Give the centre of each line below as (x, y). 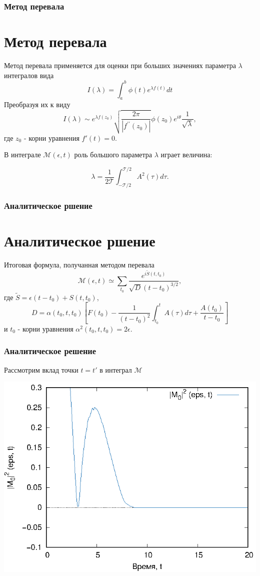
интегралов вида (29, 75)
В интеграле (22, 155)
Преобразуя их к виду (37, 104)
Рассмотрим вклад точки (41, 369)
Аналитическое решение (50, 351)
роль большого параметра (113, 155)
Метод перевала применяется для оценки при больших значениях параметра (120, 65)
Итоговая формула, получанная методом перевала (79, 265)
